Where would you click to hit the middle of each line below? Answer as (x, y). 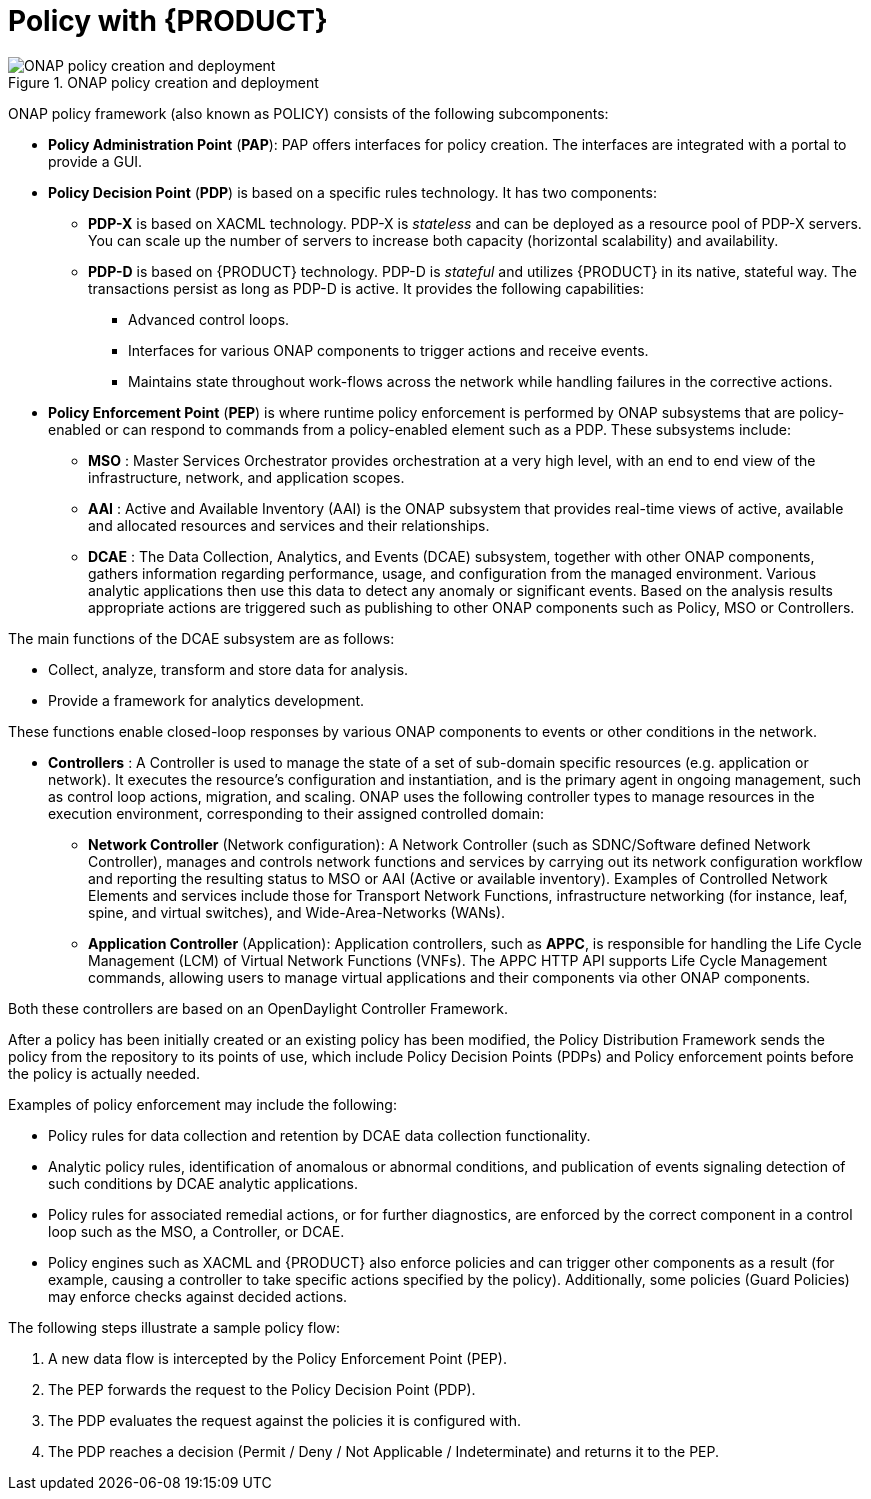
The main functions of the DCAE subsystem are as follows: (201, 638)
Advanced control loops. (209, 319)
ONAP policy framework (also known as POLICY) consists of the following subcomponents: (308, 113)
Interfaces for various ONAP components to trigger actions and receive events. (388, 350)
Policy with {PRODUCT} (168, 21)
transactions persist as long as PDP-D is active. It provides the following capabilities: (366, 288)
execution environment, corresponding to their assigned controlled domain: (296, 813)
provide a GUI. (95, 161)
